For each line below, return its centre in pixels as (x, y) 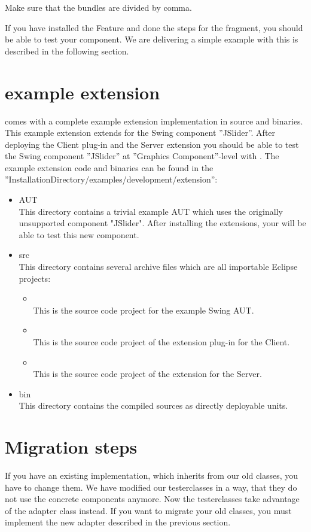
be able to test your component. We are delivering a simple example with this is (152, 39)
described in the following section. (67, 51)
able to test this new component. (79, 234)
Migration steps (71, 447)
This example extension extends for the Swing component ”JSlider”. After (140, 133)
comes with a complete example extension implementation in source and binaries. (154, 121)
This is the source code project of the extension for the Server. (147, 374)
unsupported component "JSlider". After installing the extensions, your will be (162, 223)
